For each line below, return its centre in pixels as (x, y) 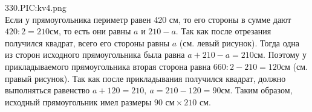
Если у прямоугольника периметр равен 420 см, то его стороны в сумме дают (148, 19)
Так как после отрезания (226, 31)
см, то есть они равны (90, 31)
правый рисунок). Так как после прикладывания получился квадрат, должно (145, 78)
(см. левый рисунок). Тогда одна (239, 42)
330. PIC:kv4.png (36, 7)
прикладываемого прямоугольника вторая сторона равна (108, 66)
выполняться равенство (47, 90)
